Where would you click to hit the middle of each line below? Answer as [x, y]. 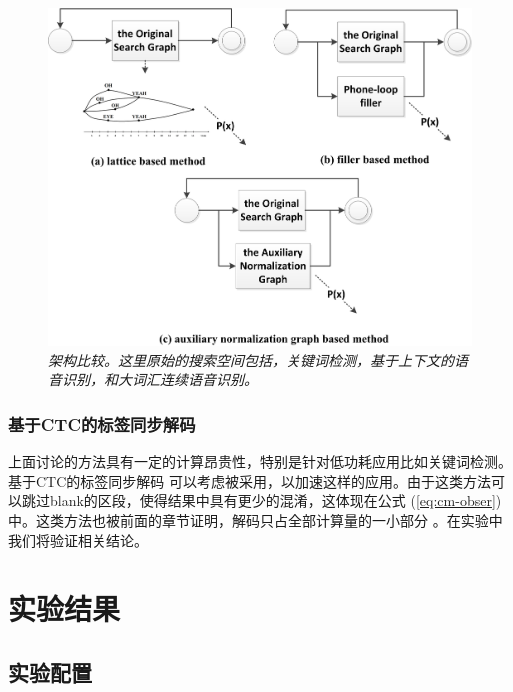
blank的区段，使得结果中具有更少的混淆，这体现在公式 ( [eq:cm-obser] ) [275, 500]
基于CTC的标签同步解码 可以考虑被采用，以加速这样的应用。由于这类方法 [249, 480]
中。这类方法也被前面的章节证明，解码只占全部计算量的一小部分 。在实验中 [255, 519]
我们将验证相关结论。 [78, 539]
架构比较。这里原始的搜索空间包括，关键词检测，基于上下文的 [251, 359]
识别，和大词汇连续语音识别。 [159, 379]
